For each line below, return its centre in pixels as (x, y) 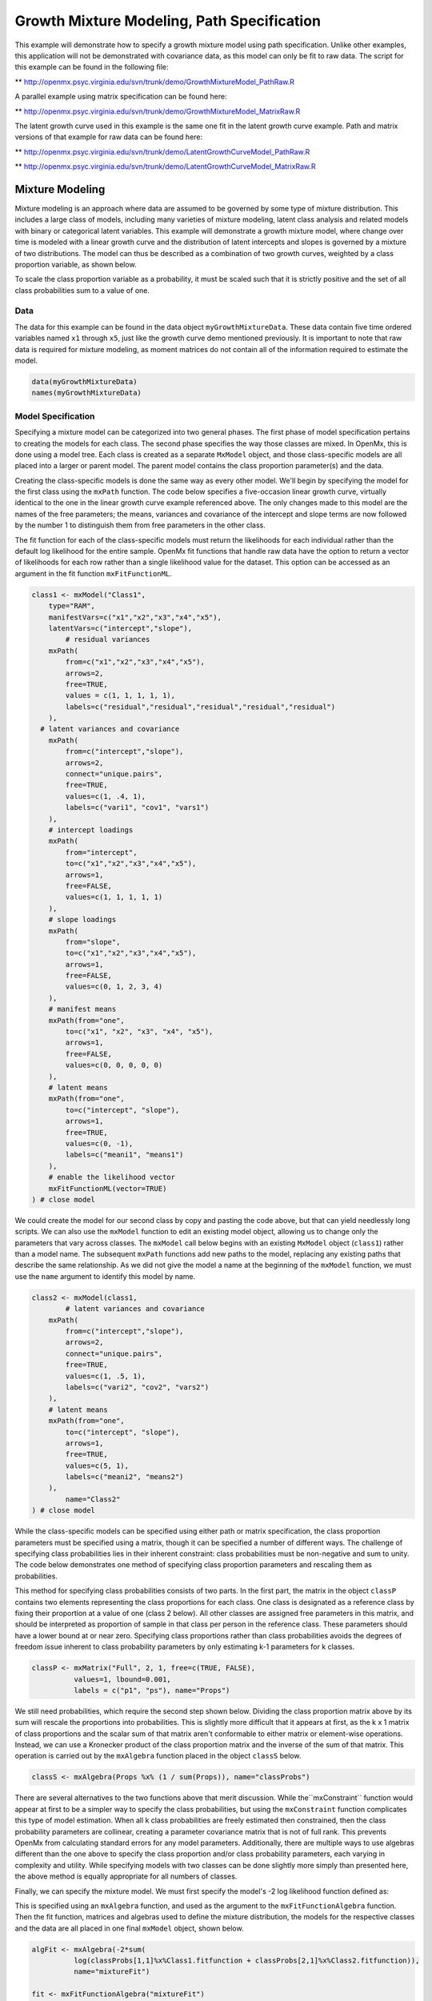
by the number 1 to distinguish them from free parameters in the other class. (140, 525)
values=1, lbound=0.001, (122, 1679)
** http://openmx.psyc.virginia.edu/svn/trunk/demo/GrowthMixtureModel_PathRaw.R (155, 82)
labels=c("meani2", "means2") (124, 1477)
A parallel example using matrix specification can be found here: (121, 97)
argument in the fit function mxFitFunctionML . (93, 573)
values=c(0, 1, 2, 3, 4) (114, 987)
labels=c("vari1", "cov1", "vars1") (137, 808)
